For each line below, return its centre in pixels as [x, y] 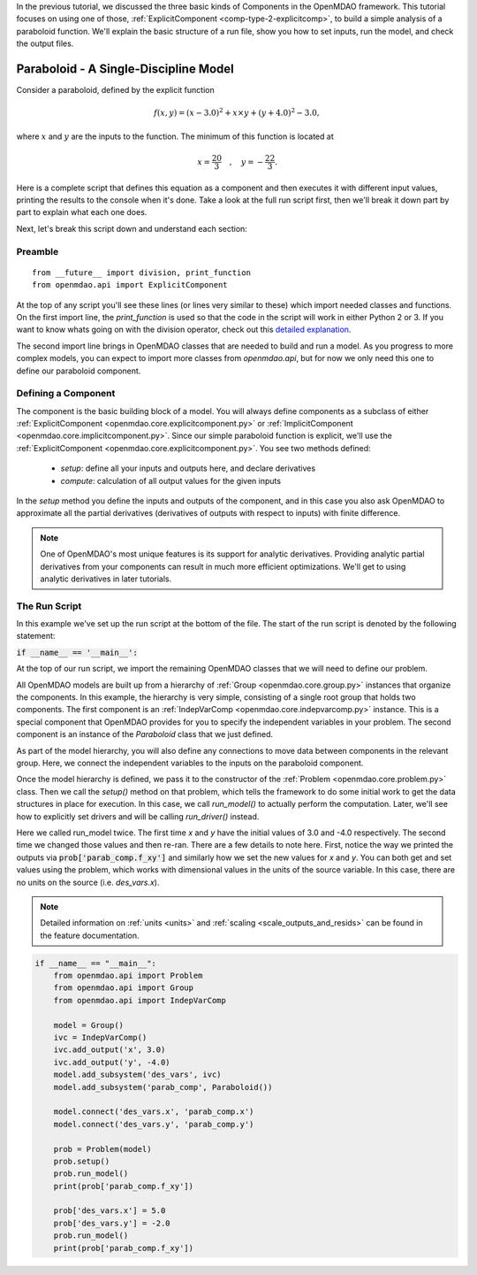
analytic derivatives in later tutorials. [106, 579]
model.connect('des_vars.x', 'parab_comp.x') [154, 1112]
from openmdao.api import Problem [128, 976]
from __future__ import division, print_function [142, 273]
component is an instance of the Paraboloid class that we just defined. [145, 734]
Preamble [38, 251]
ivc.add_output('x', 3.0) [110, 1050]
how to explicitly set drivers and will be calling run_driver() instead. [138, 816]
